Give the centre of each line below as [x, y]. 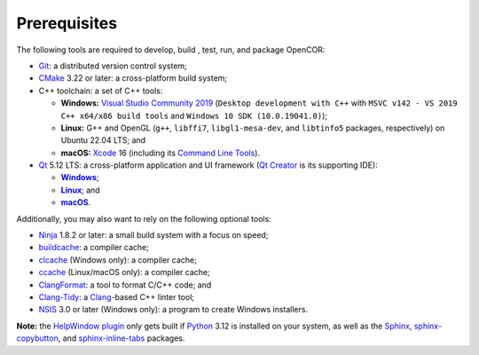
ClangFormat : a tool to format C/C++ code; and [125, 285]
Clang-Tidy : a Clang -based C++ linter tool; [117, 296]
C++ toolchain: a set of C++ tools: [101, 91]
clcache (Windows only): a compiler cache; [118, 260]
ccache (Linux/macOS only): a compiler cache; [124, 272]
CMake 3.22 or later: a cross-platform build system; [133, 78]
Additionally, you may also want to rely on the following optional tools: [144, 218]
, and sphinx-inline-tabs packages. [122, 338]
